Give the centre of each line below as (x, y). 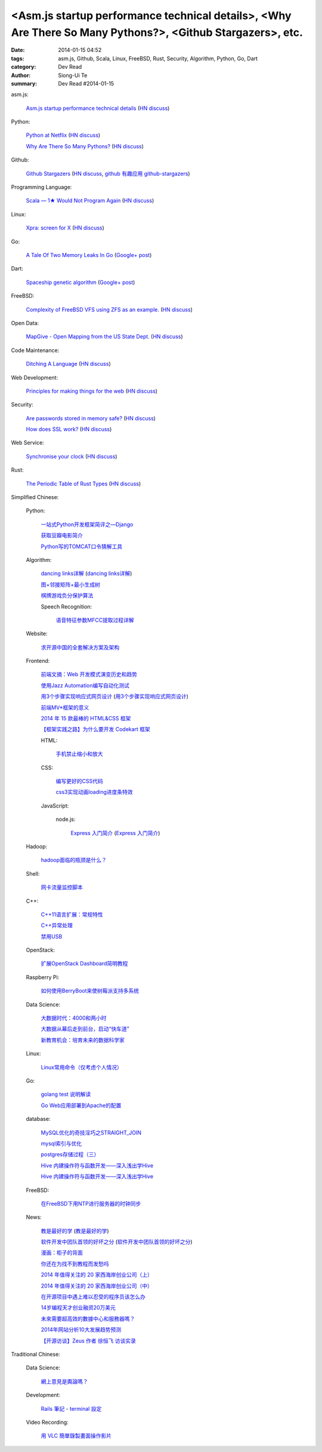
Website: (37, 634)
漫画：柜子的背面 (62, 1253)
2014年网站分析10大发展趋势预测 (81, 1329)
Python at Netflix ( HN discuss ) (63, 135)
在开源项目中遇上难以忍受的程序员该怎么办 (93, 1297)
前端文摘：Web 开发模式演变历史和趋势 (89, 674)
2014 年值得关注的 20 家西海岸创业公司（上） (97, 1275)
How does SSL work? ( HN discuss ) (69, 429)
